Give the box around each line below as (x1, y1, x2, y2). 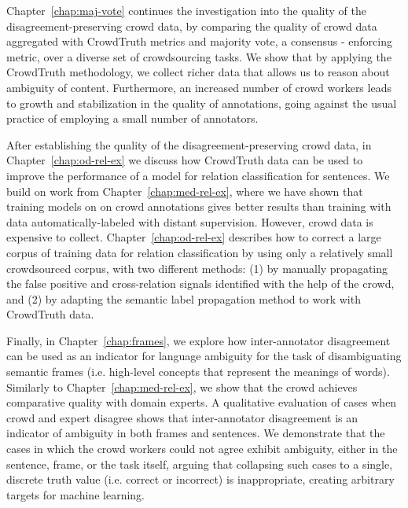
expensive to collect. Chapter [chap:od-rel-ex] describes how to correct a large (6, 229, 381, 245)
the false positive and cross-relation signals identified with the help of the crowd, (6, 275, 395, 292)
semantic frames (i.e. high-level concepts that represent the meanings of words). (6, 363, 390, 380)
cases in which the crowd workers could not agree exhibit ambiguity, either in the (6, 440, 398, 457)
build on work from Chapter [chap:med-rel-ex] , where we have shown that (6, 182, 363, 199)
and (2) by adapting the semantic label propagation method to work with (6, 290, 361, 307)
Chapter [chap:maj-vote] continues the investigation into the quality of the (6, 2, 366, 18)
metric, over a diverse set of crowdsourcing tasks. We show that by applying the (6, 48, 391, 64)
